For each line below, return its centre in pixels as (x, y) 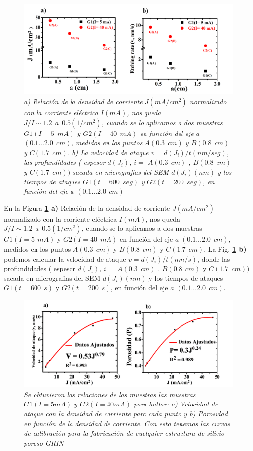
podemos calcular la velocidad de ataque (65, 258)
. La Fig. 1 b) (225, 248)
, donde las (214, 258)
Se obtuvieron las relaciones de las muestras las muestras (110, 394)
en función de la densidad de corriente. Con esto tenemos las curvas (127, 423)
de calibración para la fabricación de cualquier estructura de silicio (124, 433)
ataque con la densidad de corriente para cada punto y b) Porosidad (126, 413)
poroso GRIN (44, 442)
